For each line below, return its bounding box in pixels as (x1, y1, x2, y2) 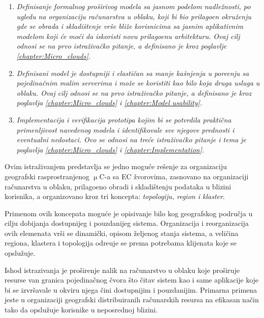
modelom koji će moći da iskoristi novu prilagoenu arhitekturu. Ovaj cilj (16, 30, 240, 41)
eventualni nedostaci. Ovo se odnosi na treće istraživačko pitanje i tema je (16, 134, 246, 145)
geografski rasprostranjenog (5, 171, 90, 181)
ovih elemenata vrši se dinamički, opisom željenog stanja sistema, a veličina (5, 227, 239, 238)
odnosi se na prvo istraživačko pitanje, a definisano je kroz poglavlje (16, 41, 227, 51)
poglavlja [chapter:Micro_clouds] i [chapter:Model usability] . (16, 97, 202, 108)
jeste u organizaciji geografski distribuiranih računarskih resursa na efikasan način (5, 294, 259, 305)
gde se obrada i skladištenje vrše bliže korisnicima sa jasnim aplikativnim (16, 21, 243, 31)
